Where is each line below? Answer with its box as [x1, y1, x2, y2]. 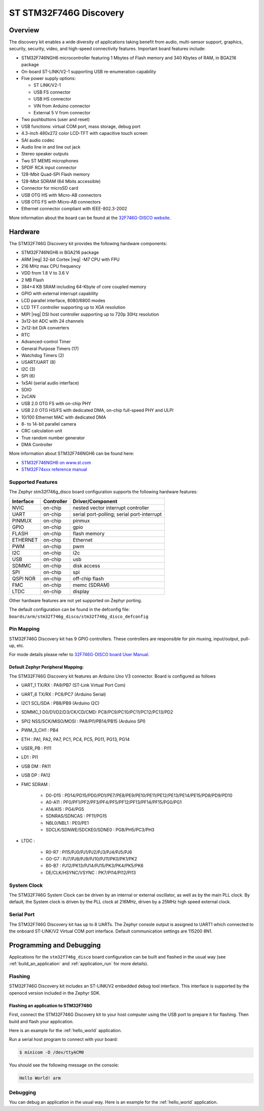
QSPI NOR [12, 575, 36, 582]
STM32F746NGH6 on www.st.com [21, 459, 91, 465]
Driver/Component [72, 498, 117, 505]
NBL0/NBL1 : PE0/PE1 [45, 820, 89, 826]
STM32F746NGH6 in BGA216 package [21, 250, 99, 255]
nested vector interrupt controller [72, 504, 149, 511]
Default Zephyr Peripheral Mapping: [9, 664, 84, 670]
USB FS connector [33, 89, 71, 95]
